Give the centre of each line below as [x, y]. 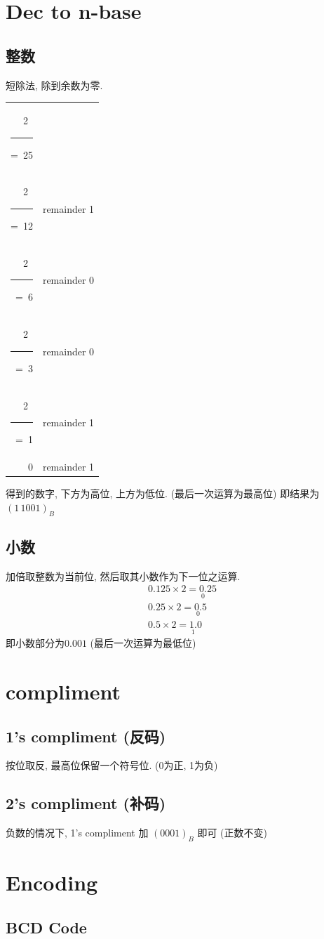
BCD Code [46, 927]
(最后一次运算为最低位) [143, 643]
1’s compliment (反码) [86, 736]
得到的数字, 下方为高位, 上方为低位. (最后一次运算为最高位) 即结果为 [163, 493]
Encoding [52, 882]
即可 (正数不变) [232, 833]
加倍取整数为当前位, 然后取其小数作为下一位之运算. [123, 576]
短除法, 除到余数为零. [54, 85]
